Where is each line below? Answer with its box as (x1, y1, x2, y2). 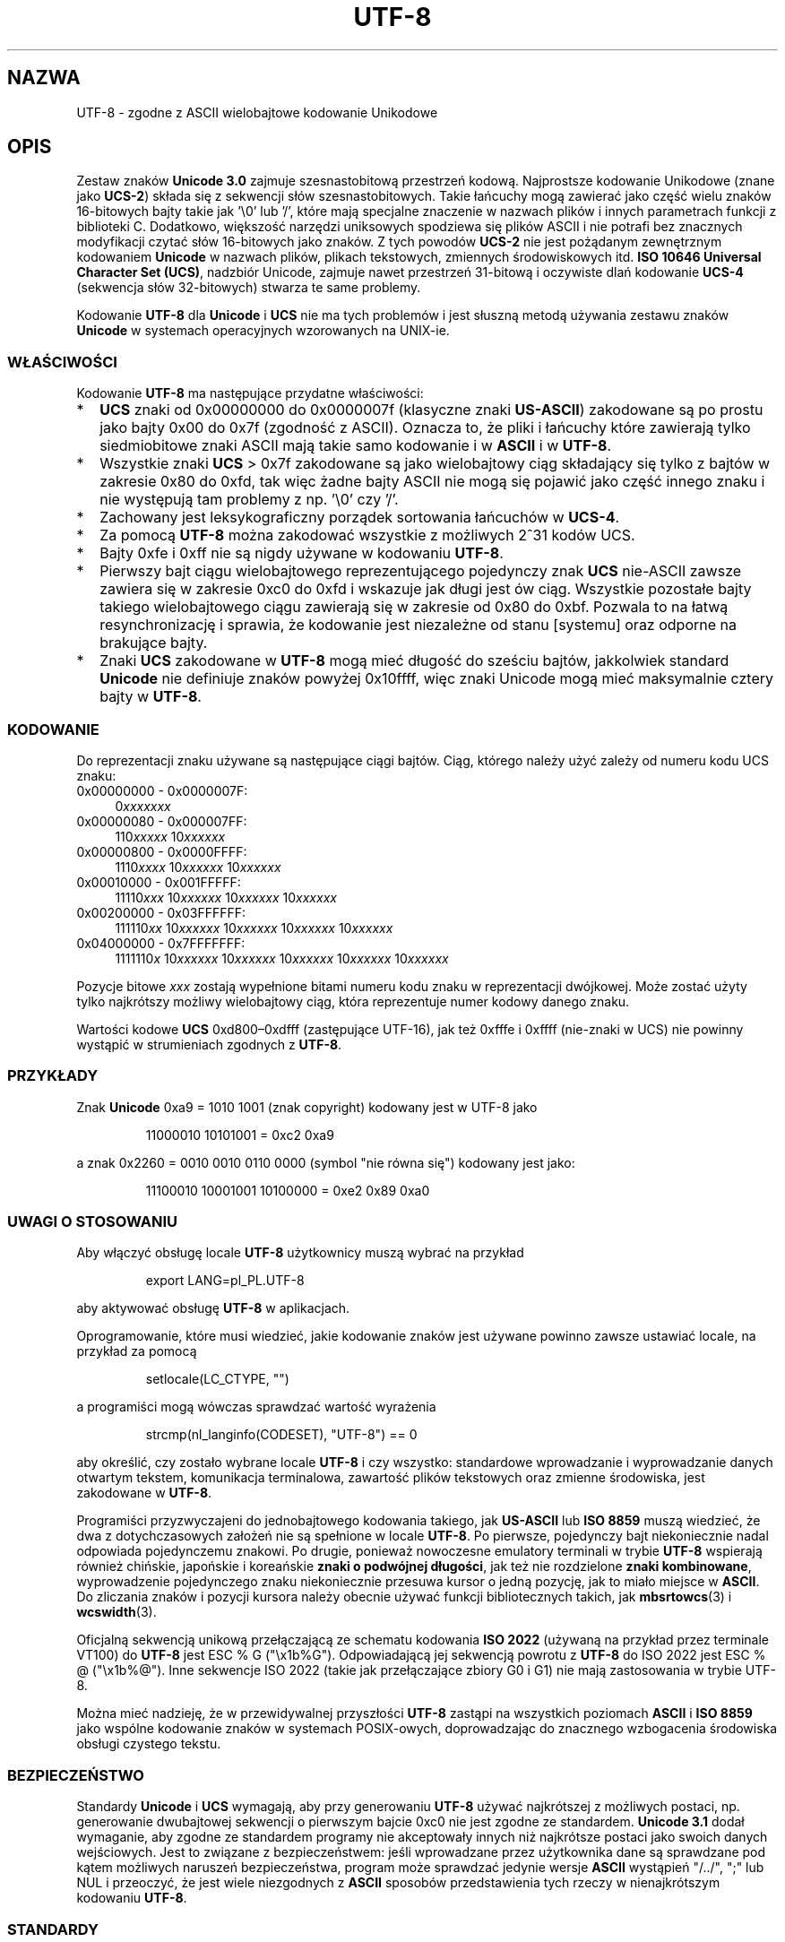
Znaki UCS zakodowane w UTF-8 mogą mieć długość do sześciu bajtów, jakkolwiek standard (99, 652, 729, 670)
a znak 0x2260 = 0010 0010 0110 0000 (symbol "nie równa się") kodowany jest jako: (76, 1154, 575, 1170)
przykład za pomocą (76, 1343, 197, 1359)
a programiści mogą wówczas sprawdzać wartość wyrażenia (76, 1399, 436, 1415)
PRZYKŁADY (7, 1066, 99, 1085)
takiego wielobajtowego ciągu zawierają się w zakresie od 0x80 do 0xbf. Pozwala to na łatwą (99, 598, 729, 617)
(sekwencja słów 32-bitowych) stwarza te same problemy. (76, 280, 421, 296)
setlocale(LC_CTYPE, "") (145, 1371, 289, 1387)
